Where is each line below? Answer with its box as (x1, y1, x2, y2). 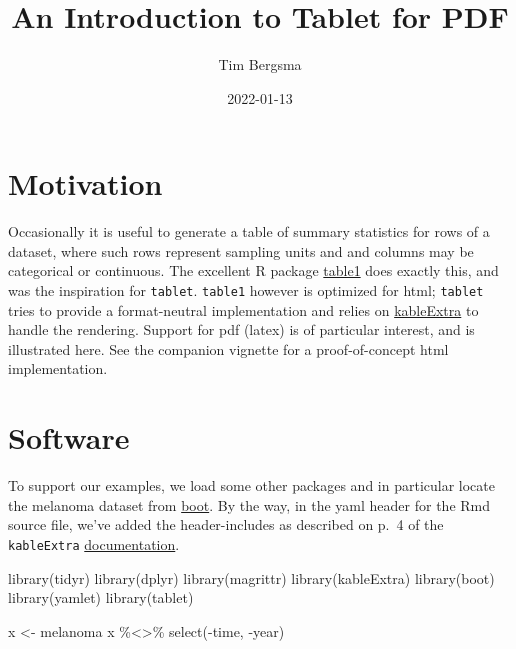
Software (8, 417, 130, 458)
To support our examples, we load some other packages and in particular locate (8, 475, 495, 496)
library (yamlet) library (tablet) (8, 587, 194, 608)
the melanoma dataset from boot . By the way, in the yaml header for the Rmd (8, 494, 491, 515)
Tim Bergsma (218, 54, 302, 75)
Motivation (8, 163, 163, 204)
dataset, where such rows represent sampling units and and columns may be (8, 240, 474, 261)
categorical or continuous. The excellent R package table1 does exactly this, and (8, 260, 499, 281)
